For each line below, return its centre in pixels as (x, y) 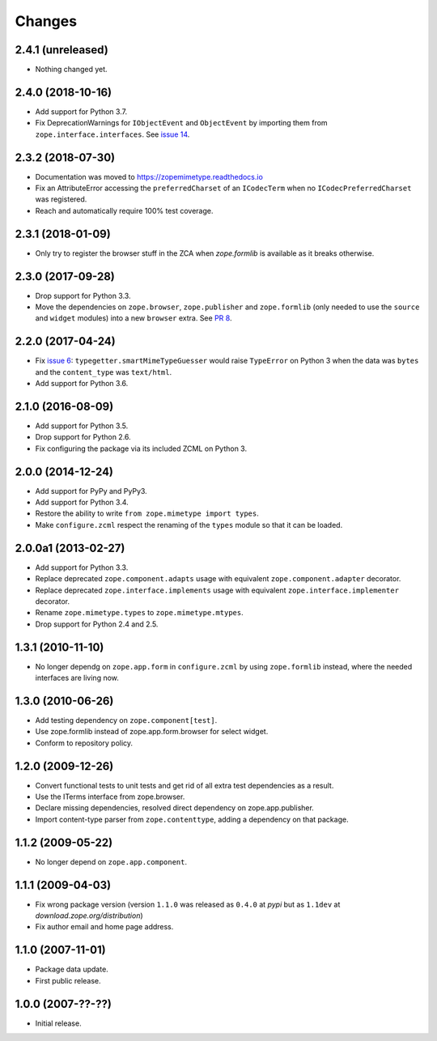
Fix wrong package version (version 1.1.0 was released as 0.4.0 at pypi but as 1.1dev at (188, 904)
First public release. (68, 980)
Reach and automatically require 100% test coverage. (124, 210)
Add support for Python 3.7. (81, 111)
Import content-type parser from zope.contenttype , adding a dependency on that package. (192, 819)
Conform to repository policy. (84, 743)
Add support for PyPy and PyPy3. (91, 491)
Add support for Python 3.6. (82, 384)
